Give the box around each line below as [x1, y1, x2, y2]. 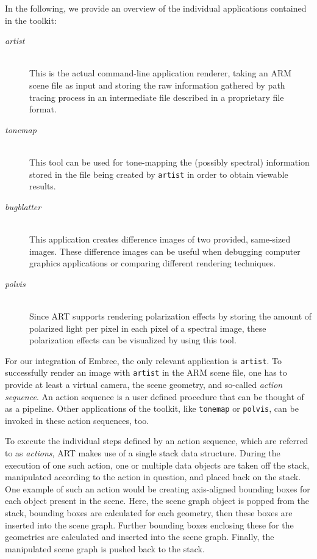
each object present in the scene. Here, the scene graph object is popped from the [5, 494, 309, 507]
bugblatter [5, 200, 41, 213]
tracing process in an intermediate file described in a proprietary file [29, 90, 284, 103]
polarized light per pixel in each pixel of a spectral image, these [29, 321, 266, 334]
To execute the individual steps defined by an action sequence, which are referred [5, 434, 308, 447]
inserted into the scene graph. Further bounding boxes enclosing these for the [5, 518, 294, 531]
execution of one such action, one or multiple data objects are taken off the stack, [5, 458, 310, 471]
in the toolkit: [5, 13, 57, 26]
